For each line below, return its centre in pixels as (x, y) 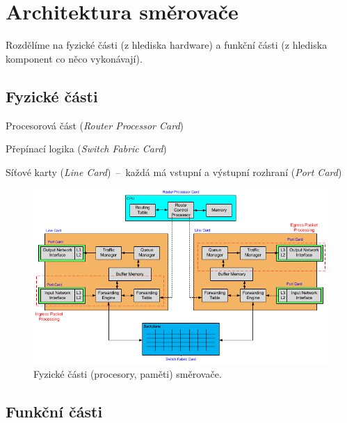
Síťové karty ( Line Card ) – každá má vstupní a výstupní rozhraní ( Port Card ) (174, 171)
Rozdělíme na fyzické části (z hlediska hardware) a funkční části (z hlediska (167, 45)
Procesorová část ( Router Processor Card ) (95, 125)
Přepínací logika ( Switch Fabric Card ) (86, 149)
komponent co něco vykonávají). (74, 58)
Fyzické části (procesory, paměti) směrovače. (128, 374)
